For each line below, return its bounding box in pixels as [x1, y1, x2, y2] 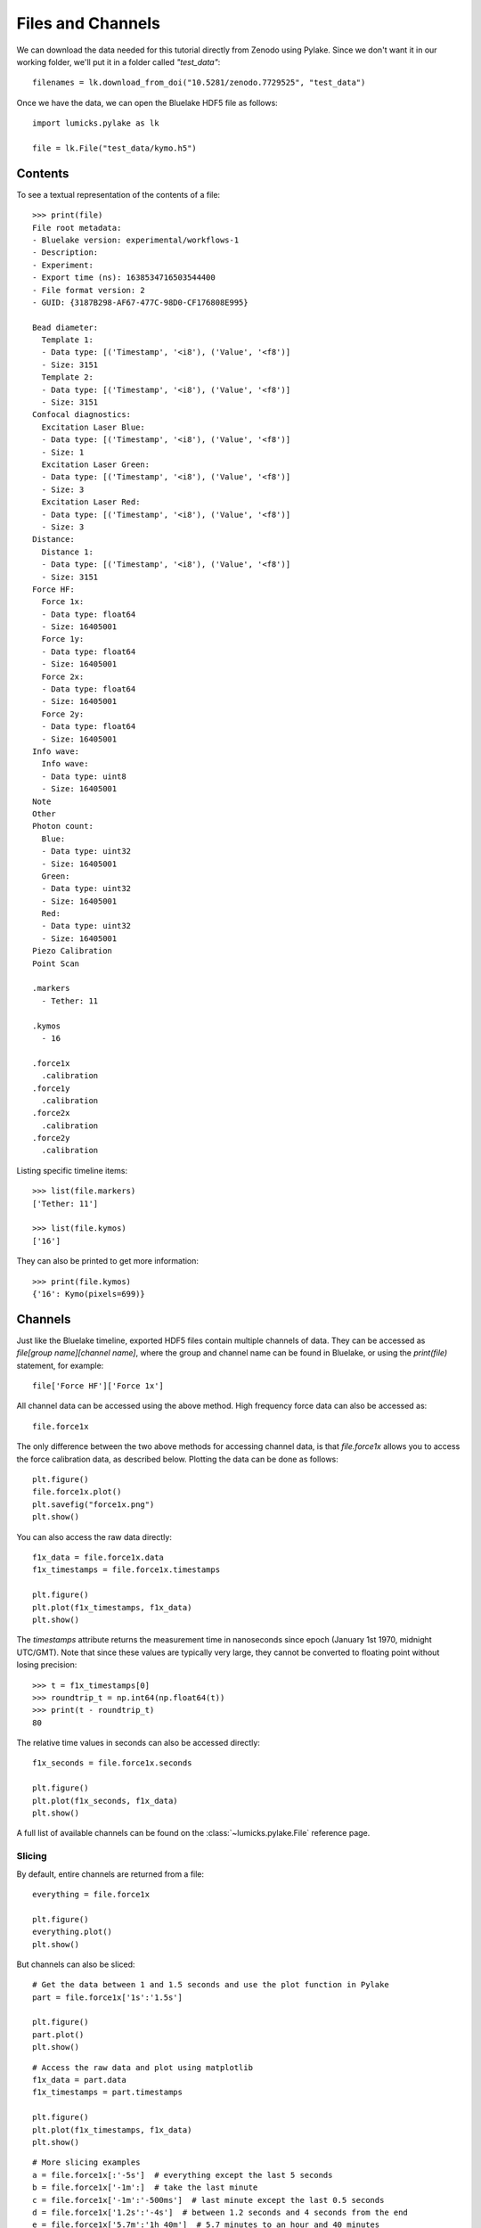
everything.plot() [32, 1927, 113, 1937]
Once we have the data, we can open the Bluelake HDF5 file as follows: [16, 97, 278, 108]
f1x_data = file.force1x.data [32, 1552, 165, 1562]
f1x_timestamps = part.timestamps [32, 2087, 183, 2098]
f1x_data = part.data [32, 2075, 126, 2085]
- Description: [32, 248, 99, 258]
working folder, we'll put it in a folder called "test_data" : [16, 56, 221, 67]
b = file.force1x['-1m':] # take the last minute [32, 2183, 258, 2192]
